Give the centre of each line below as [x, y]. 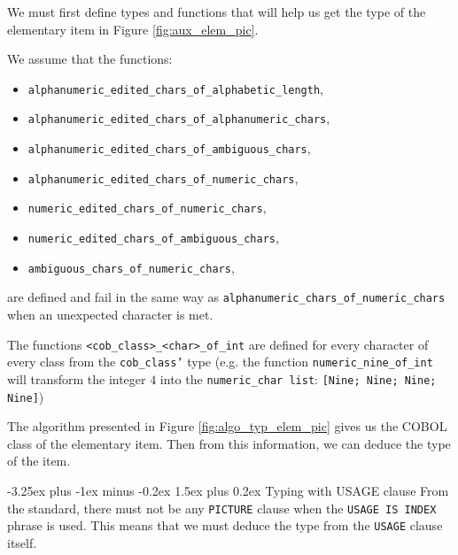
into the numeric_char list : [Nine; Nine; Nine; [298, 378]
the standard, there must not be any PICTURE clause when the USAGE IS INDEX [222, 508]
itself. [22, 542]
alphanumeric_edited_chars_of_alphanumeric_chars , [179, 118]
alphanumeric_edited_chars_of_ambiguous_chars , [169, 148]
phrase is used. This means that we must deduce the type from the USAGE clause [225, 525]
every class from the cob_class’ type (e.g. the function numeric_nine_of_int [220, 362]
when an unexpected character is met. [110, 315]
